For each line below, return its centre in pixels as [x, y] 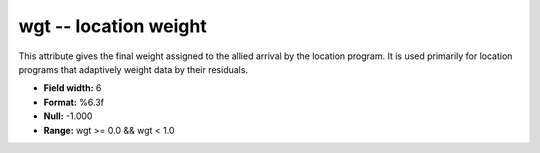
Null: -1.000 [68, 116]
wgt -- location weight [112, 26]
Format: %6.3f [74, 102]
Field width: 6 [72, 88]
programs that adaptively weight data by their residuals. [133, 69]
